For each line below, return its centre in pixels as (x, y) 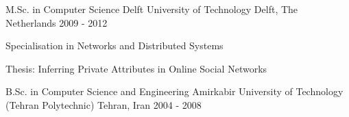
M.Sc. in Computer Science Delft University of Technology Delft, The (152, 9)
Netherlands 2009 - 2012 (57, 22)
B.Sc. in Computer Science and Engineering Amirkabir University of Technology (174, 91)
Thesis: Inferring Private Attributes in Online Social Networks (136, 68)
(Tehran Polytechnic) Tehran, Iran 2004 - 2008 (104, 104)
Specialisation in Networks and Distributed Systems (115, 45)
